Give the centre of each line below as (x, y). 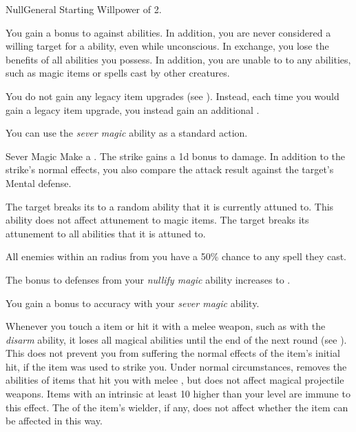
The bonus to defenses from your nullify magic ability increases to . (148, 279)
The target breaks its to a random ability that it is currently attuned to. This (170, 206)
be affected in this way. (54, 421)
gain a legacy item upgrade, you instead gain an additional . (133, 109)
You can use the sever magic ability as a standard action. (127, 133)
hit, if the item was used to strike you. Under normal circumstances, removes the (176, 366)
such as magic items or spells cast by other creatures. (118, 73)
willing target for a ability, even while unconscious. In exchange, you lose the (167, 46)
